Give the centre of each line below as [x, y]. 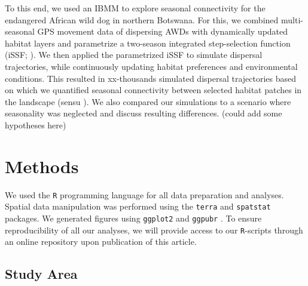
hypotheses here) [36, 124]
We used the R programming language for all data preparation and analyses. [144, 194]
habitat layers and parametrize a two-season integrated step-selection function [148, 43]
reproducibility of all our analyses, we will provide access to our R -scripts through [154, 230]
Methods [42, 166]
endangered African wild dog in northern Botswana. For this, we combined [142, 19]
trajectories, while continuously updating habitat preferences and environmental [151, 66]
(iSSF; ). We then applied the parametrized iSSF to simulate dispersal [134, 55]
